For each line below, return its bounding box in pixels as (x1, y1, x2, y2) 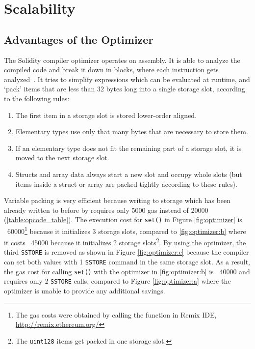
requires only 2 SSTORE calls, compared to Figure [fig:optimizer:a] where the (4, 276, 231, 286)
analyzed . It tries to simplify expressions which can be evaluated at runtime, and (4, 74, 250, 84)
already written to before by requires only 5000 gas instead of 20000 (4, 204, 208, 215)
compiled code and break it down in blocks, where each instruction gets (4, 64, 219, 75)
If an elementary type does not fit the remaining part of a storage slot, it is (15, 143, 242, 153)
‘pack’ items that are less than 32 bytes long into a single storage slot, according (4, 84, 245, 94)
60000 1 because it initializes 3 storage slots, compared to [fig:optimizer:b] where (7, 224, 246, 236)
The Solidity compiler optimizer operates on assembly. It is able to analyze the (4, 55, 240, 65)
